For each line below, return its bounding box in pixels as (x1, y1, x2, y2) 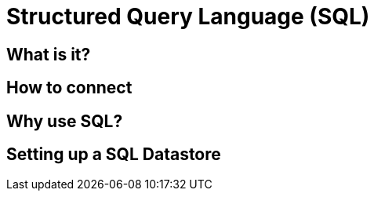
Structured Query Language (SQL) (6, 3, 370, 30)
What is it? (6, 44, 91, 64)
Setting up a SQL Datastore (6, 144, 221, 165)
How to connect (6, 78, 133, 98)
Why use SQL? (6, 111, 123, 131)
